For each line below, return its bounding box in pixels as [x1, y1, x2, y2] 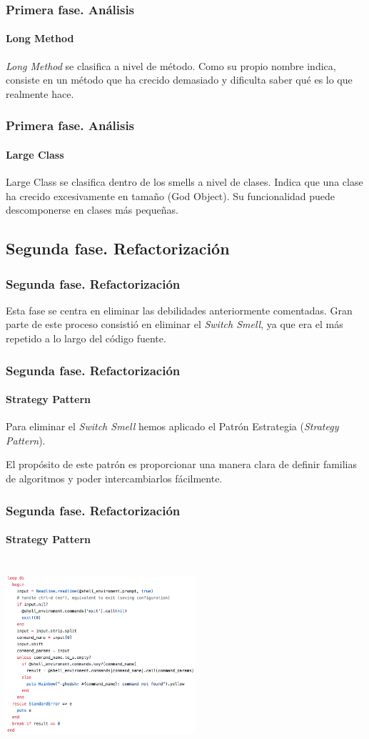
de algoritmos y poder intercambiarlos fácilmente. [6, 471, 223, 486]
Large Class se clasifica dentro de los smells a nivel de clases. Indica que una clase [6, 174, 363, 189]
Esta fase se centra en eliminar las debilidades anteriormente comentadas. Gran [6, 302, 353, 317]
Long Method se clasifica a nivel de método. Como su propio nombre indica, [6, 58, 336, 73]
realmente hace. [6, 86, 74, 101]
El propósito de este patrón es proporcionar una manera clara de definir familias [6, 457, 358, 472]
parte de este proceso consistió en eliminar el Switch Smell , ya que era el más [6, 317, 343, 332]
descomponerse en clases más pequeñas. [6, 202, 178, 217]
